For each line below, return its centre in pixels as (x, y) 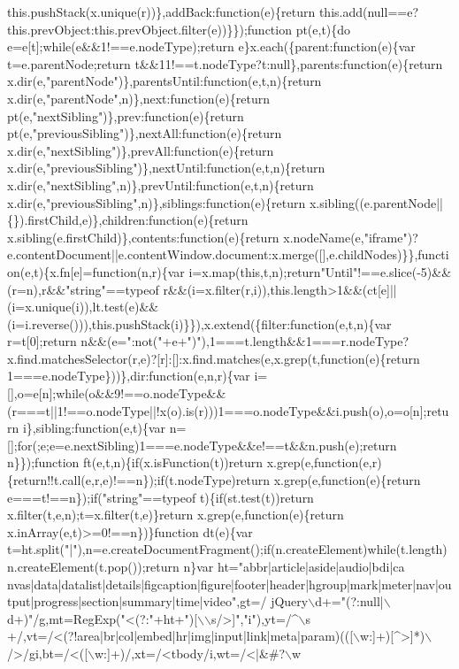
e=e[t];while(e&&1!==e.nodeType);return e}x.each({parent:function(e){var (211, 46)
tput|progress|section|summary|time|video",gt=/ (137, 601)
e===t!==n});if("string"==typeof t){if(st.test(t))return (161, 497)
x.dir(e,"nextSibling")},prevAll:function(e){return (141, 150)
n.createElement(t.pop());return (93, 566)
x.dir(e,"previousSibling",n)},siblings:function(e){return (157, 202)
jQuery (290, 601)
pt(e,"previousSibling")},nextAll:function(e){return (145, 133)
